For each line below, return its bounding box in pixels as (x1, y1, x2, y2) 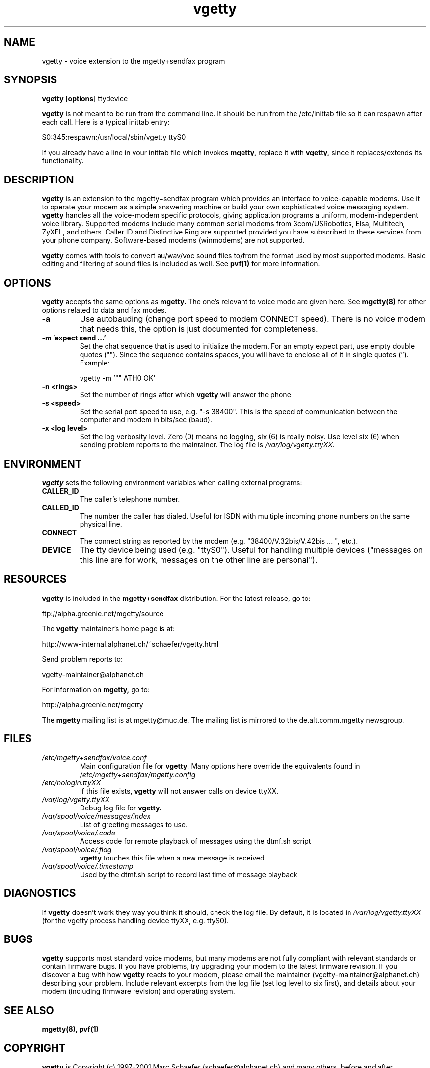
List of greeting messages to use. (80, 820, 188, 829)
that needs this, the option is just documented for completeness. (80, 324, 318, 334)
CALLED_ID (42, 503, 79, 512)
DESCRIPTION (4, 173, 74, 186)
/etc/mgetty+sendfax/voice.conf (42, 753, 147, 762)
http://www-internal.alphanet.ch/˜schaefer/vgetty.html (42, 639, 219, 648)
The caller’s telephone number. (80, 495, 180, 503)
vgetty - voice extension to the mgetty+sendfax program (42, 56, 225, 65)
